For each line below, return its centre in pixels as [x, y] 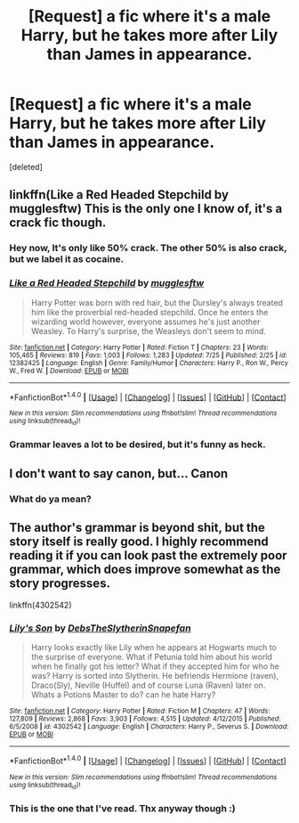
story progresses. [60, 584]
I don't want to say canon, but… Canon [119, 473]
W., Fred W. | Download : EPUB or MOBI [69, 371]
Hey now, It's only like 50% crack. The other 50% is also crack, [148, 249]
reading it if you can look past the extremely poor [148, 555]
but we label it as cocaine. [67, 259]
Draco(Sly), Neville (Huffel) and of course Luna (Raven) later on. [148, 685]
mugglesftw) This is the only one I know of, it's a [146, 209]
